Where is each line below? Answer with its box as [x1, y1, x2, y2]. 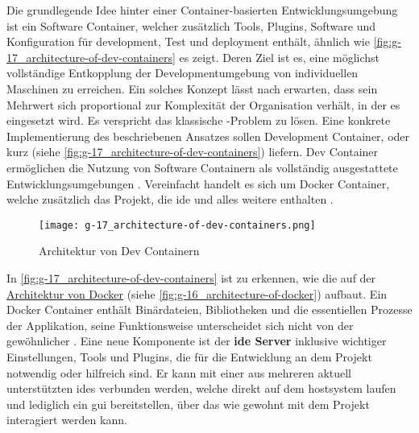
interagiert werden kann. [6, 411, 127, 428]
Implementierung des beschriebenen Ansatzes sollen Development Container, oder [6, 127, 410, 144]
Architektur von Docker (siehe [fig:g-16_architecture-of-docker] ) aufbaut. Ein [6, 285, 388, 302]
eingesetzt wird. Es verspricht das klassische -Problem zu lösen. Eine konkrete [6, 112, 391, 129]
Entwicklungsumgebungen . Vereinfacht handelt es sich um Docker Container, [6, 175, 390, 192]
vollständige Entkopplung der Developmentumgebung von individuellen [6, 64, 359, 81]
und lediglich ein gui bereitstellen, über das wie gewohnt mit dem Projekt [6, 395, 370, 412]
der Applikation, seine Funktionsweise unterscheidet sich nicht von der [6, 316, 354, 333]
